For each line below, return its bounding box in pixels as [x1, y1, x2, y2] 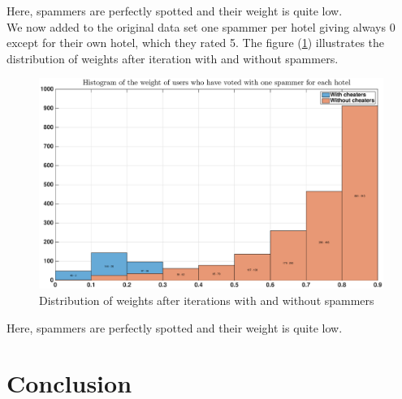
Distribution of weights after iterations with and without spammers [39, 292, 374, 308]
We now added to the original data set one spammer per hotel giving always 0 [6, 18, 396, 35]
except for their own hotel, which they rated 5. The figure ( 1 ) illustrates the [6, 34, 385, 51]
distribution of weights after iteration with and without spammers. [6, 49, 339, 66]
